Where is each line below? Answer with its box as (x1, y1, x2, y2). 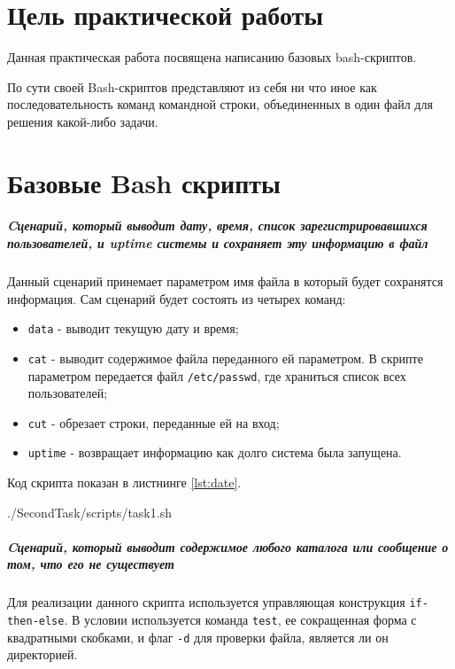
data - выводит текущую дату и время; (27, 319, 239, 338)
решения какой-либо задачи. (7, 112, 158, 130)
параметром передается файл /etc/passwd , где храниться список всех (27, 366, 406, 385)
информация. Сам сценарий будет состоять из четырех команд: (7, 289, 346, 307)
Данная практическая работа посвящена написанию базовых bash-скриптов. (7, 48, 417, 66)
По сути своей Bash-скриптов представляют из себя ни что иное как (7, 77, 377, 96)
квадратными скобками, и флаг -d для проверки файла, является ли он (7, 627, 389, 646)
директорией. (7, 645, 78, 664)
